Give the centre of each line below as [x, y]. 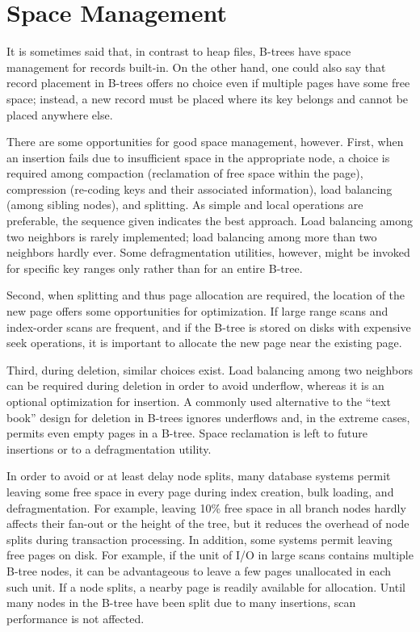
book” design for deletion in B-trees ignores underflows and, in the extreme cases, [208, 417]
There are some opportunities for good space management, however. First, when [205, 142]
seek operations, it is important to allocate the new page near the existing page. [204, 343]
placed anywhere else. [60, 114]
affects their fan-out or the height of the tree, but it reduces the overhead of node [208, 523]
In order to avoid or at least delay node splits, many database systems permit [199, 476]
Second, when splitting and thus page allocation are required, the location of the [206, 295]
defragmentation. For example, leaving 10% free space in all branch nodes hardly [206, 507]
